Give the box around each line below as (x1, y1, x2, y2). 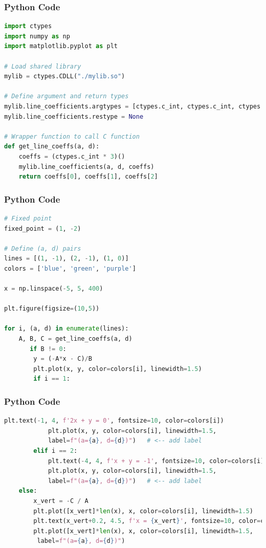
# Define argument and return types (4, 93, 129, 100)
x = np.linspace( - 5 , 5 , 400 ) (4, 285, 103, 293)
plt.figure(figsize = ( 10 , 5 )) (4, 305, 100, 313)
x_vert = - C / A (33, 497, 88, 505)
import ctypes (4, 23, 52, 30)
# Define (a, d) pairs (4, 245, 81, 252)
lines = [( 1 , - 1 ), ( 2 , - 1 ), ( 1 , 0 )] (4, 255, 129, 262)
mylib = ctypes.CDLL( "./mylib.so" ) (4, 73, 125, 80)
